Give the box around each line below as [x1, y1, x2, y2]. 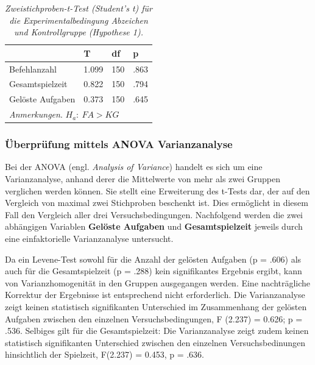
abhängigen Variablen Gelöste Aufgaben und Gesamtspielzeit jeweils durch [5, 220, 303, 233]
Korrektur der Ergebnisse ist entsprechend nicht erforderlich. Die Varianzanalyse [5, 288, 305, 301]
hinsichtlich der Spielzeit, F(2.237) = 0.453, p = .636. [5, 348, 204, 361]
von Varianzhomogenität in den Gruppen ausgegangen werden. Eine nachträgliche [5, 276, 311, 289]
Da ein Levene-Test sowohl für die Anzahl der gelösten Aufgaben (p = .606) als [5, 252, 302, 265]
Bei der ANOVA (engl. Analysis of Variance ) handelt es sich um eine [5, 160, 263, 173]
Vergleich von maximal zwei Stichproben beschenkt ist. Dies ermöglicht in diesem [5, 196, 308, 209]
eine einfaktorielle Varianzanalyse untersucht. [5, 232, 174, 245]
